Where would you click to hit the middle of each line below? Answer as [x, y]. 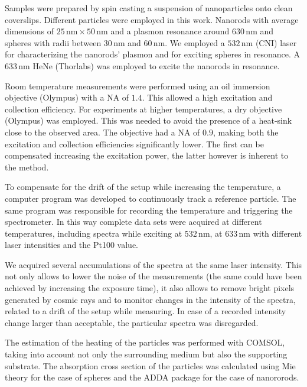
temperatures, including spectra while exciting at [94, 233]
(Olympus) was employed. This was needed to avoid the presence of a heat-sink [148, 120]
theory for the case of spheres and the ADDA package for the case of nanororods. [152, 377]
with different [277, 233]
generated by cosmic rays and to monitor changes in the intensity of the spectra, [150, 299]
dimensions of [29, 31]
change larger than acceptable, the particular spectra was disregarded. [132, 322]
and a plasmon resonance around [170, 31]
